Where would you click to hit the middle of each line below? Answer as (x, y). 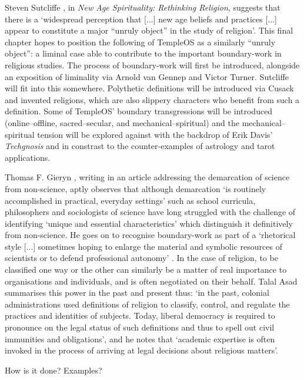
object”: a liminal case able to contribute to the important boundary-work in (143, 53)
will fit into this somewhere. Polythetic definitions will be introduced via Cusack (149, 88)
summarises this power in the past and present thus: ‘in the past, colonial (137, 293)
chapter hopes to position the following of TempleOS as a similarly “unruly (140, 42)
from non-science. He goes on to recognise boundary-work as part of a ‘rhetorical (150, 235)
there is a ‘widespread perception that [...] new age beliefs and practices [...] (141, 19)
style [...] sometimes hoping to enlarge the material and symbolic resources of (143, 246)
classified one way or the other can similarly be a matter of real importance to (146, 270)
